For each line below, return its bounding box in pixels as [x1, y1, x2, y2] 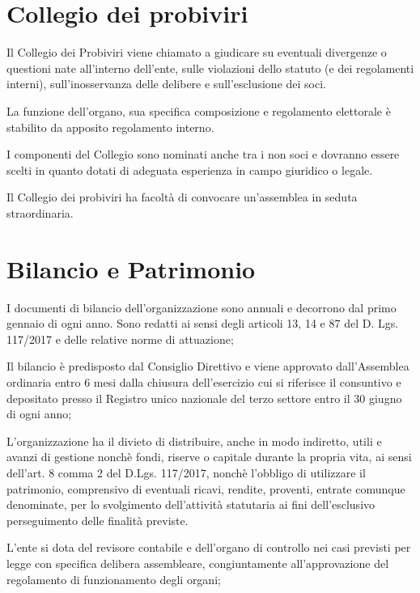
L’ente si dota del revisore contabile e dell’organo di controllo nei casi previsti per [6, 539, 411, 556]
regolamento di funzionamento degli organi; [6, 570, 221, 587]
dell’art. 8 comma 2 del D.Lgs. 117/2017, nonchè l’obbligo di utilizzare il [6, 464, 366, 481]
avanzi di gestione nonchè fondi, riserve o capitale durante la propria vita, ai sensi [6, 448, 412, 465]
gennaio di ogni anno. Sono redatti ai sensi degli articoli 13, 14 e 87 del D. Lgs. [6, 315, 399, 332]
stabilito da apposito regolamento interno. [6, 118, 214, 135]
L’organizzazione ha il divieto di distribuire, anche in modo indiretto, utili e [6, 432, 382, 449]
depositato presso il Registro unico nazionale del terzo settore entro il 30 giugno [6, 389, 402, 406]
